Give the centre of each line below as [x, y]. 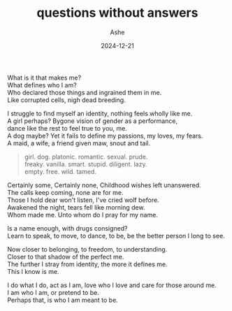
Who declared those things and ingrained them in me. [85, 92]
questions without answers [117, 13]
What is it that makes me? [44, 78]
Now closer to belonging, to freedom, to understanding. [87, 249]
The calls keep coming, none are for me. [65, 192]
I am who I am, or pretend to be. [53, 292]
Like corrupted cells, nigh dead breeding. [66, 100]
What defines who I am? [42, 85]
